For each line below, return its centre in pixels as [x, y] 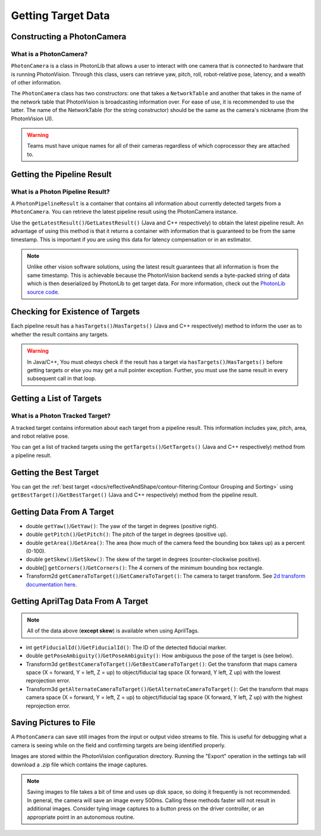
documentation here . [51, 584]
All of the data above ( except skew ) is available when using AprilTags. [113, 631]
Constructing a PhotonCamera [69, 37]
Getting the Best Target [55, 472]
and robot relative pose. [40, 436]
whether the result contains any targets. [60, 334]
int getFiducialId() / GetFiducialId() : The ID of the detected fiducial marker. [126, 647]
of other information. [36, 83]
